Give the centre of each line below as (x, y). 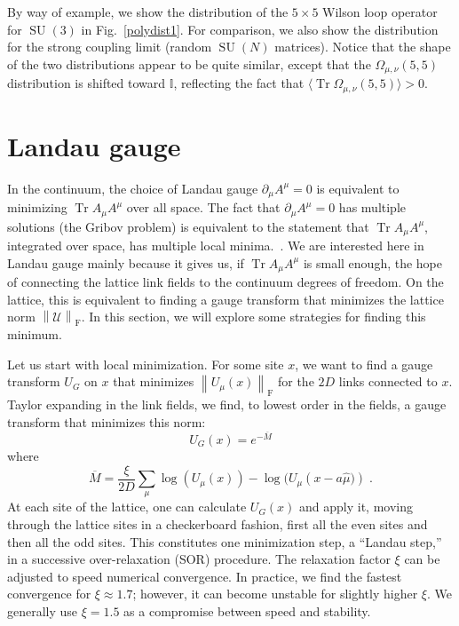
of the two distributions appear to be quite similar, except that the (189, 63)
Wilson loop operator (380, 12)
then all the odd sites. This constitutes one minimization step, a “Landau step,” (225, 541)
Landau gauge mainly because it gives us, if (126, 262)
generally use (43, 611)
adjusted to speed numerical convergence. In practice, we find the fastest (205, 576)
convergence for (49, 594)
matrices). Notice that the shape (363, 47)
